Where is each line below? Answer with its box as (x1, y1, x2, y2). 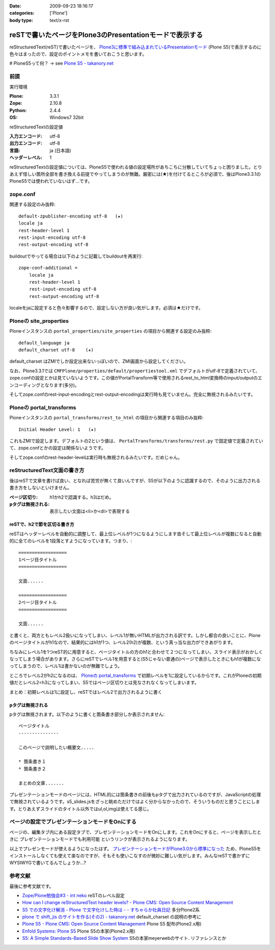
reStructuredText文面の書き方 (9, 467, 85, 474)
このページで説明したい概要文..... (18, 744, 94, 750)
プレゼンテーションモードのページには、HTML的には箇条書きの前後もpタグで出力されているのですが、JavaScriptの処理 (9, 791, 261, 797)
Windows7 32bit (49, 115, 84, 121)
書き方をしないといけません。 (9, 484, 72, 491)
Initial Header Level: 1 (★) (18, 426, 97, 432)
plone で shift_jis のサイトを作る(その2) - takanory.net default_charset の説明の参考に (22, 914, 202, 920)
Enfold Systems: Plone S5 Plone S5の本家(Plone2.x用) (22, 928, 135, 934)
